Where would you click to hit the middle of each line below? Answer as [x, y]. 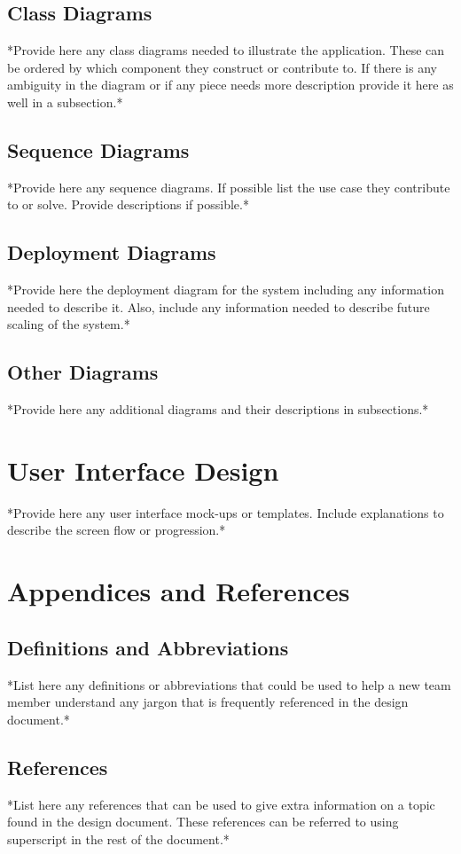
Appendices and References [179, 591]
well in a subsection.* [65, 102]
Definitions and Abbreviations [148, 647]
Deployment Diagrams [112, 252]
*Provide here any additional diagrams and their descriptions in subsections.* [218, 409]
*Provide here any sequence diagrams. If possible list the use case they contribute [229, 187]
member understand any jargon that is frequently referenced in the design [208, 702]
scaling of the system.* [69, 324]
